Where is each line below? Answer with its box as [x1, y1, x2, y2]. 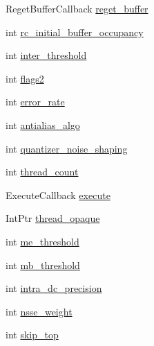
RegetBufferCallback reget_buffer [6, 1, 148, 15]
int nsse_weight [6, 304, 73, 318]
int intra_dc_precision [6, 281, 102, 295]
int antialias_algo [6, 117, 80, 132]
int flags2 [6, 71, 44, 85]
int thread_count [6, 164, 79, 179]
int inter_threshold [6, 48, 87, 62]
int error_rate [6, 94, 65, 109]
